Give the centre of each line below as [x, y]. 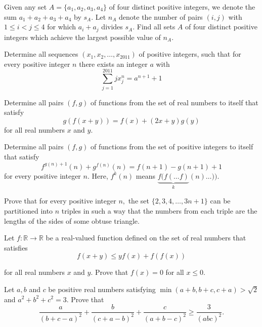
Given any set [26, 7]
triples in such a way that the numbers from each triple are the [159, 210]
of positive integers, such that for [190, 54]
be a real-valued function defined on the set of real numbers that [146, 238]
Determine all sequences [41, 54]
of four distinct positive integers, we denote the [182, 7]
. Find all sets [154, 27]
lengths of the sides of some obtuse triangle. [72, 220]
